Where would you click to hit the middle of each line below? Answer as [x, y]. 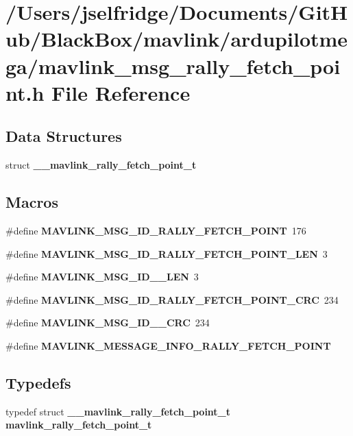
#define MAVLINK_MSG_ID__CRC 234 [108, 323]
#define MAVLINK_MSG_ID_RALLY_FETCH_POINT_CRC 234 [172, 299]
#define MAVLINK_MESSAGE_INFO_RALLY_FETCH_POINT [168, 345]
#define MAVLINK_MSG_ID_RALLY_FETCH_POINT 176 [156, 230]
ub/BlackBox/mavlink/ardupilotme [177, 39]
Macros [32, 202]
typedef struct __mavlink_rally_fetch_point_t [118, 411]
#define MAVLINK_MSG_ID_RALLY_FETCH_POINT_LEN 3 [167, 253]
